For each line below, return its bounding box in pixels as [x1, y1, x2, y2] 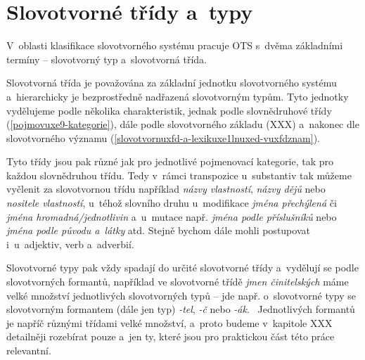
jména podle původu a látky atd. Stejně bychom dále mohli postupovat [6, 223, 310, 238]
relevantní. [6, 343, 51, 357]
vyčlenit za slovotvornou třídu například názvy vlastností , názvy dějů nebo [6, 181, 326, 196]
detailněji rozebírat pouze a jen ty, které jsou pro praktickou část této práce [6, 329, 335, 344]
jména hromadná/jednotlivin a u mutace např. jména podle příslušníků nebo [6, 209, 337, 224]
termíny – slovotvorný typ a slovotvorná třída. [6, 51, 207, 66]
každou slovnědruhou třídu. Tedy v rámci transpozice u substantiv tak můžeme [6, 167, 352, 182]
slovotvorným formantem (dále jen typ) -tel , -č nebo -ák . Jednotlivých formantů [6, 302, 355, 316]
